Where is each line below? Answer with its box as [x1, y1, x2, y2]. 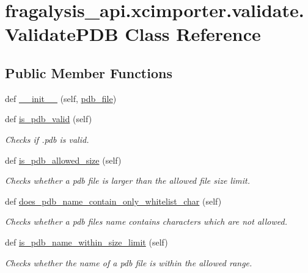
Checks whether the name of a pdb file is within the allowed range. [5, 256, 252, 269]
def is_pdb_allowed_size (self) [5, 153, 122, 166]
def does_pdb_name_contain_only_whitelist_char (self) [5, 194, 222, 207]
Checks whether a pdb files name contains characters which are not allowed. [5, 215, 287, 228]
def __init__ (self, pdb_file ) [5, 92, 117, 104]
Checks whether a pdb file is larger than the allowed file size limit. [5, 174, 250, 187]
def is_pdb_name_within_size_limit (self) [5, 235, 168, 248]
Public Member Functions [5, 63, 172, 82]
